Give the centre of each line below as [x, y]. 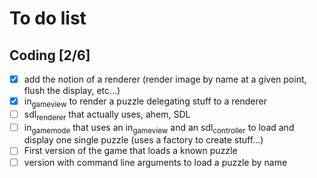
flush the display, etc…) [72, 91]
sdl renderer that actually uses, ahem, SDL [107, 115]
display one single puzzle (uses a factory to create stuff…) [143, 140]
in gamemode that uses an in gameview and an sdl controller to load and [159, 128]
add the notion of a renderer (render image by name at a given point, [165, 79]
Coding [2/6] [50, 55]
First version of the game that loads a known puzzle [130, 151]
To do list [48, 18]
